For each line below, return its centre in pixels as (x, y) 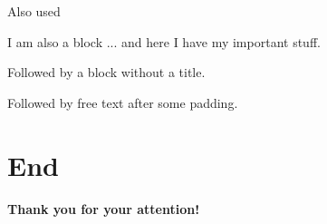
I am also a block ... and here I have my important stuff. (164, 41)
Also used (34, 11)
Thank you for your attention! (104, 208)
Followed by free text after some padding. (123, 102)
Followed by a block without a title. (106, 72)
